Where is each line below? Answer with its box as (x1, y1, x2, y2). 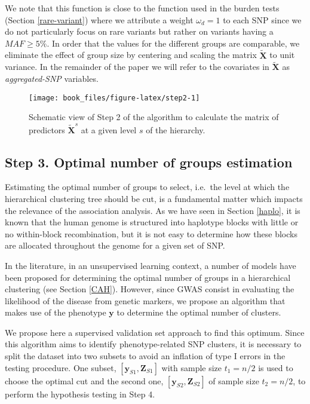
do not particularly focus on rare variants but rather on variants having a (5, 25, 274, 38)
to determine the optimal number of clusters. (116, 306, 281, 319)
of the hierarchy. (146, 123, 205, 136)
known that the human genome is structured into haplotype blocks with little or (5, 216, 299, 228)
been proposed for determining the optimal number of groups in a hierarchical (5, 271, 291, 283)
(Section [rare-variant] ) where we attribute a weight (5, 13, 194, 26)
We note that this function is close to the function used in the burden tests (5, 2, 280, 14)
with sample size (161, 361, 222, 374)
